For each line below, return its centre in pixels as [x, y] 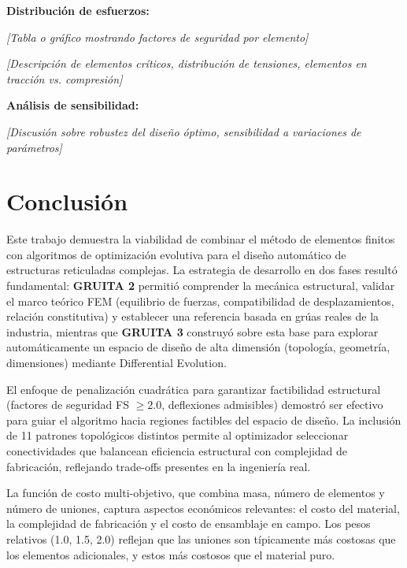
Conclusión [67, 201]
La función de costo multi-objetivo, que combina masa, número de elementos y [196, 493]
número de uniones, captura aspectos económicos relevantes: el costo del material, [203, 508]
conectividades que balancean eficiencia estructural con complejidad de [177, 451]
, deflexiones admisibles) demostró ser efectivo [272, 405]
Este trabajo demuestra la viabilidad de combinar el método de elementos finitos [201, 239]
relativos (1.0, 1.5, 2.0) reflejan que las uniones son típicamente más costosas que [201, 538]
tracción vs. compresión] [65, 78]
